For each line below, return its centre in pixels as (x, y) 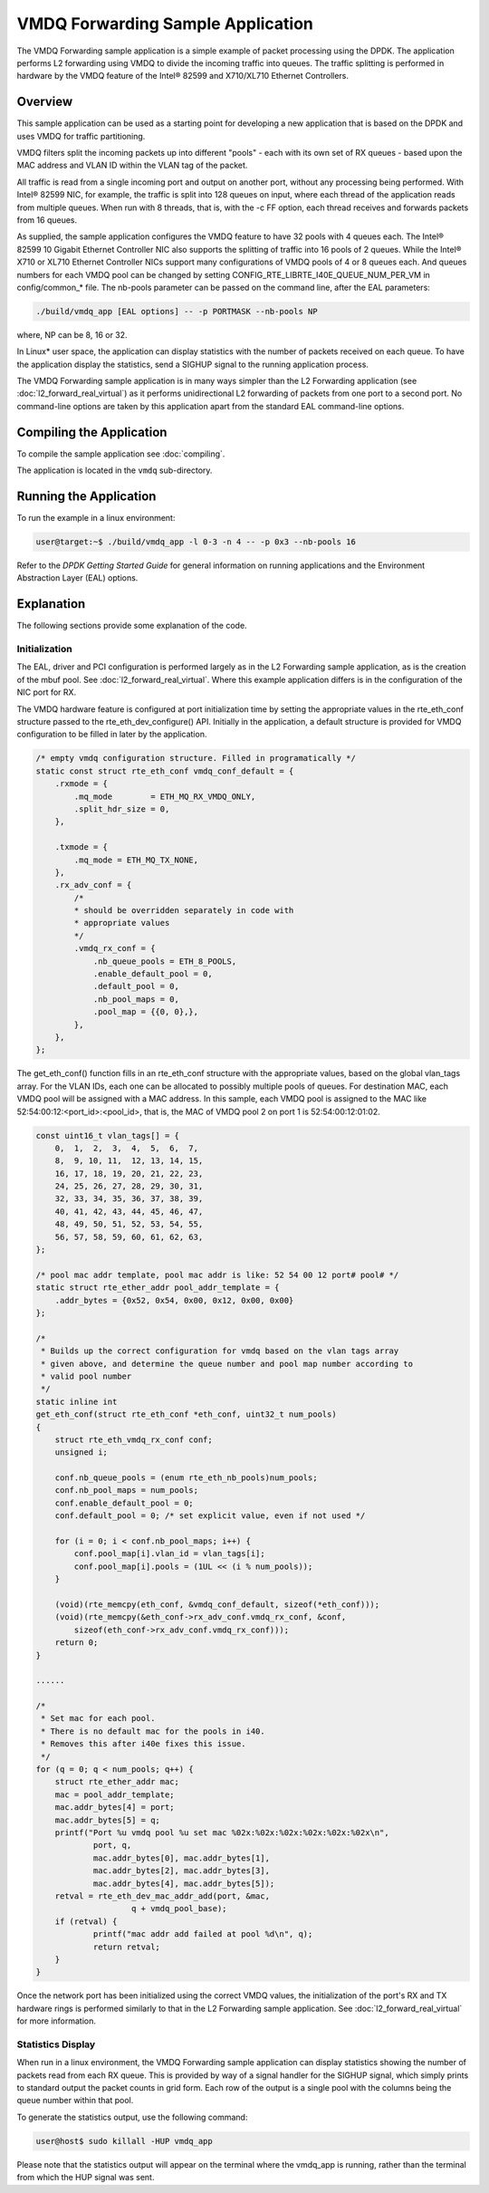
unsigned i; (81, 1452)
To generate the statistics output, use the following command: (132, 2117)
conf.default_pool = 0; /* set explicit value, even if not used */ (210, 1516)
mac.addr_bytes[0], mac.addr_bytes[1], (182, 1858)
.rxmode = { (81, 784)
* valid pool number (86, 1376)
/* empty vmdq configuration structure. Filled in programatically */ (196, 758)
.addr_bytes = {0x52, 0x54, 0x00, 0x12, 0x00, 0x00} (174, 1300)
